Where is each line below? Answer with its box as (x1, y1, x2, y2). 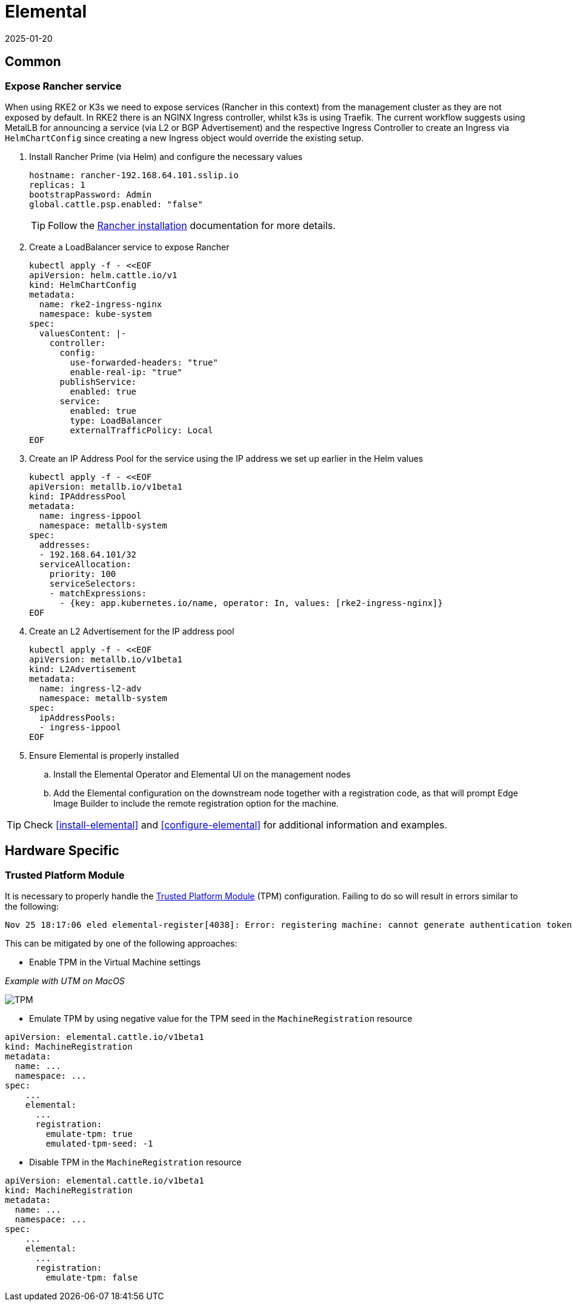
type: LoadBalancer (70, 415, 162, 425)
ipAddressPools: (39, 712, 116, 722)
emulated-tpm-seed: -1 (45, 1139, 153, 1149)
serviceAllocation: (39, 559, 131, 569)
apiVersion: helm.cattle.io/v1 (29, 270, 178, 280)
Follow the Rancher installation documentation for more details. (48, 219, 336, 232)
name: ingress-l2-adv (39, 683, 142, 693)
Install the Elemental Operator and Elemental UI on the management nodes (53, 768, 351, 779)
